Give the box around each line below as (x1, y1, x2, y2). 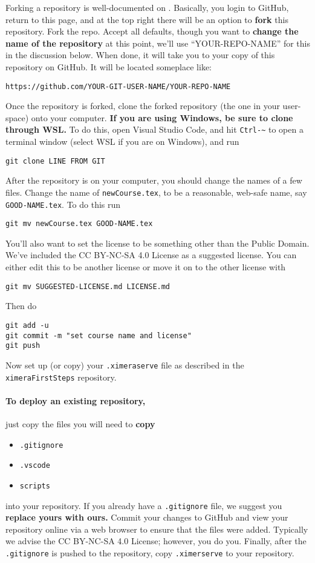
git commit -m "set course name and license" (5, 331, 192, 340)
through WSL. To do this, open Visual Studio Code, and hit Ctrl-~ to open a (5, 123, 304, 136)
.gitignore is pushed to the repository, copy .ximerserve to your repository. (5, 546, 294, 559)
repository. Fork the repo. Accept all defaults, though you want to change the (5, 25, 299, 38)
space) (5, 111, 29, 124)
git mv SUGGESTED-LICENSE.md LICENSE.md (5, 282, 170, 291)
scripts (19, 481, 50, 490)
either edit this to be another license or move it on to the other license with (5, 261, 286, 273)
